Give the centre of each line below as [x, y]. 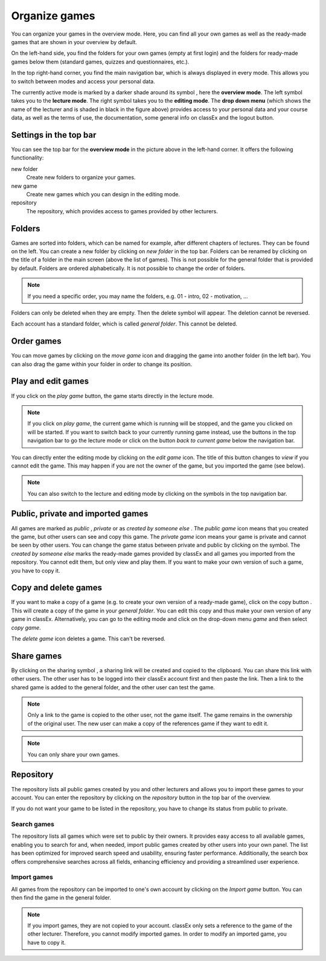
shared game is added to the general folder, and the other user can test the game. [113, 687]
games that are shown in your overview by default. [74, 42]
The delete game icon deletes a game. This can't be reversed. [88, 638]
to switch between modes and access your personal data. [83, 81]
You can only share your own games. [74, 754]
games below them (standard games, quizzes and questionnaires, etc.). [100, 62]
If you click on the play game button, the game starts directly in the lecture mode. [113, 396]
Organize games [53, 16]
